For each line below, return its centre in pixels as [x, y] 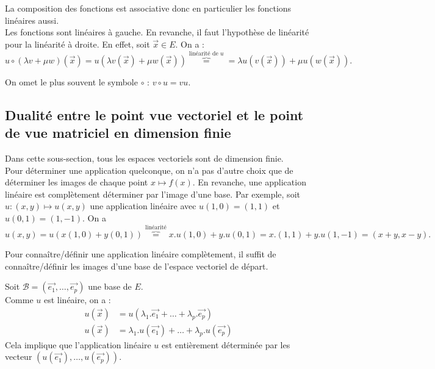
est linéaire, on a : [77, 300]
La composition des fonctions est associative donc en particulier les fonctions [148, 8]
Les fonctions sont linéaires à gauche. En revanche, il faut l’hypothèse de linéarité [157, 32]
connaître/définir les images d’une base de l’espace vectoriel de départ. [137, 266]
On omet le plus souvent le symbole [71, 81]
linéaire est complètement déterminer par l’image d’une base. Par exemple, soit [153, 194]
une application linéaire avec [143, 206]
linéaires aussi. [32, 20]
